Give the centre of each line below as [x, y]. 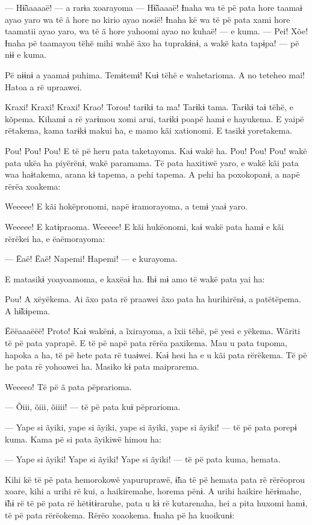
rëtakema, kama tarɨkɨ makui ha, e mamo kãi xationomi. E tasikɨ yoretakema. [149, 130]
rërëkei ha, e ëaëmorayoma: [55, 238]
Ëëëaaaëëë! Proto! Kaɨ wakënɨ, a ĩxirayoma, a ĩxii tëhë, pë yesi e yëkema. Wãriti [153, 331]
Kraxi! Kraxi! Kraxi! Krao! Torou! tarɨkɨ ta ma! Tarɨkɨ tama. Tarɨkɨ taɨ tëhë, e [149, 107]
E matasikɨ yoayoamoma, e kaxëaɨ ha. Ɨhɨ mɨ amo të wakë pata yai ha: [135, 278]
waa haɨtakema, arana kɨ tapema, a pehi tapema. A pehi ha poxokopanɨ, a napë [152, 174]
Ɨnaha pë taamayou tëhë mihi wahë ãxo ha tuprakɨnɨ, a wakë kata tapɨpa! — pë [152, 42]
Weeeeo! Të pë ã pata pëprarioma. [68, 386]
